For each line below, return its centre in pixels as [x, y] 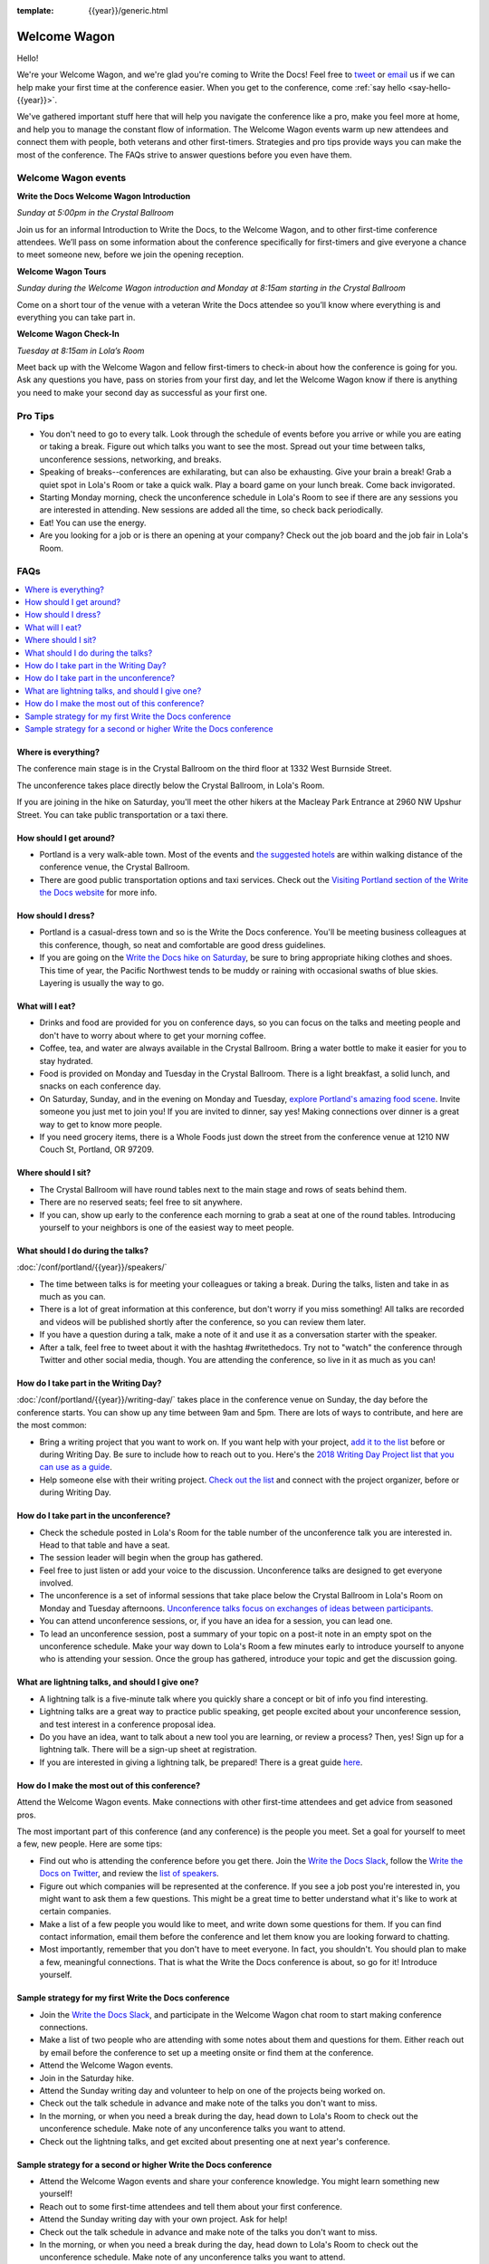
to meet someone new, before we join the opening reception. [130, 254]
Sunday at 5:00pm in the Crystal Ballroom [95, 213]
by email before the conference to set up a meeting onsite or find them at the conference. [206, 2052]
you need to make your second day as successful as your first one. [142, 392]
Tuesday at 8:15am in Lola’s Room [81, 350]
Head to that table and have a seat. [105, 1545]
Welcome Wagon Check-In [68, 334]
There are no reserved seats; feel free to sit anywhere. [141, 1202]
